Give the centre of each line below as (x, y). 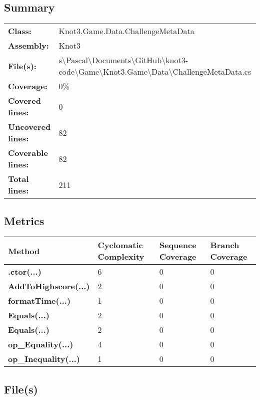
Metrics (24, 220)
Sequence (178, 245)
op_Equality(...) (41, 344)
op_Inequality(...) (44, 359)
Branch (225, 245)
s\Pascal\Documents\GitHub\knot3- (123, 60)
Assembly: (28, 46)
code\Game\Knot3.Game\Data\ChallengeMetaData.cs (155, 72)
